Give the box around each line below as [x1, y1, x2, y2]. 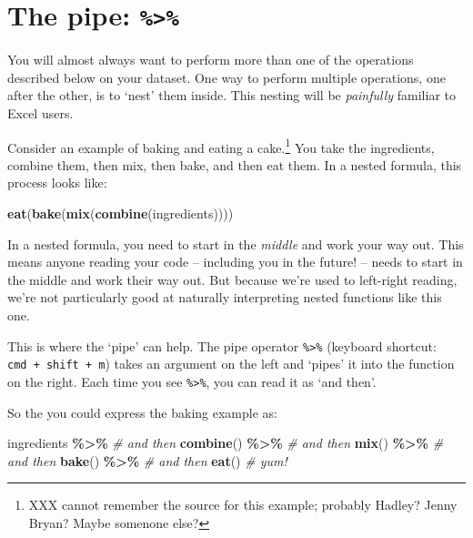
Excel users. [7, 104, 74, 123]
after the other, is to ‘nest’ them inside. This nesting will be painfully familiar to [7, 86, 456, 105]
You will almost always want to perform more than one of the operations [7, 50, 414, 69]
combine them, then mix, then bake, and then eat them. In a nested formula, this [7, 155, 462, 174]
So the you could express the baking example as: [7, 402, 277, 421]
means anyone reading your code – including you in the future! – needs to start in [7, 252, 463, 271]
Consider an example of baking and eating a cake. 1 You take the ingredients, [7, 135, 435, 157]
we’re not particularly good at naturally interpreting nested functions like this [7, 288, 442, 307]
